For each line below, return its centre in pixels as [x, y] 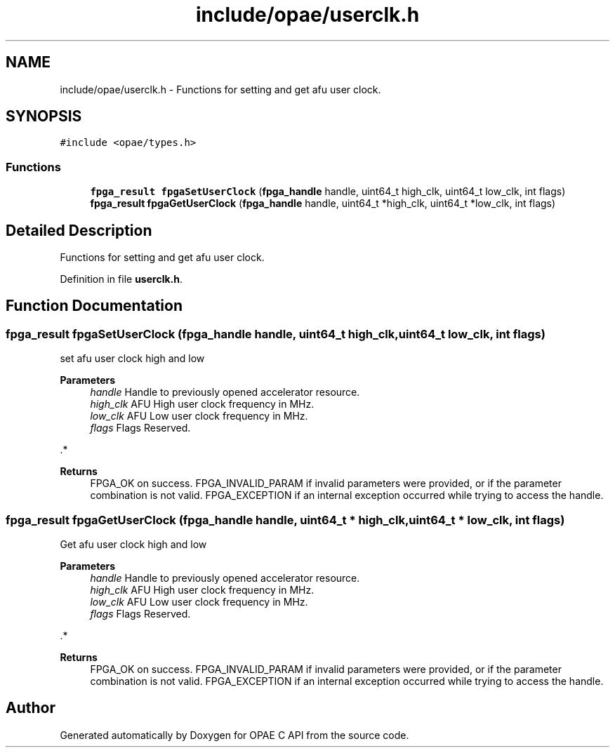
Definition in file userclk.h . [121, 279]
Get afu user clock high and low [133, 544]
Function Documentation [94, 306]
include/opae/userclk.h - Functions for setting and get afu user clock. [220, 89]
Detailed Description [79, 230]
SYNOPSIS [44, 116]
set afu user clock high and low [132, 359]
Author [31, 708]
